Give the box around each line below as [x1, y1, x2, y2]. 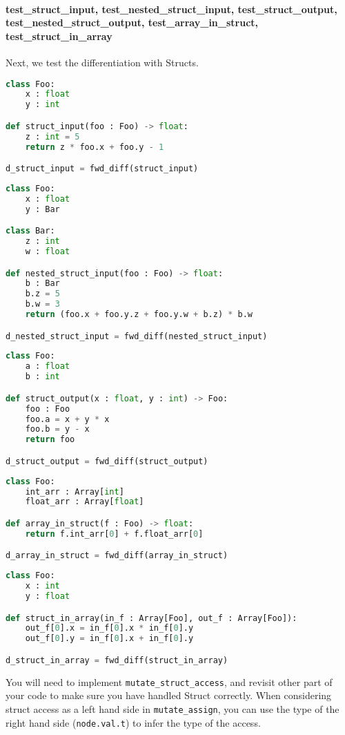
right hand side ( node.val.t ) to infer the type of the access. [6, 715, 261, 729]
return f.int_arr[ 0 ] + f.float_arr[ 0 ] [25, 528, 204, 539]
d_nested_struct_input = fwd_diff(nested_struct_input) [6, 331, 268, 341]
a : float [25, 361, 70, 372]
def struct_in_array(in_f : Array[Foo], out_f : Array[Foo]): [6, 613, 297, 623]
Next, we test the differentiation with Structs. [6, 55, 199, 69]
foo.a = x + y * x [25, 414, 110, 424]
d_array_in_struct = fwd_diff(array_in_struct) [6, 551, 228, 561]
